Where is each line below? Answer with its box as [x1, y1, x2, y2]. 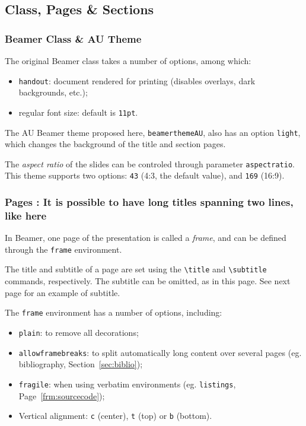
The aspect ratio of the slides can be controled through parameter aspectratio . [5, 157, 295, 170]
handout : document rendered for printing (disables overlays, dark [18, 74, 256, 87]
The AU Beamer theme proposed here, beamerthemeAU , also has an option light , [5, 126, 301, 138]
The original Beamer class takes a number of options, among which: [5, 55, 251, 66]
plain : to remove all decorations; [18, 326, 139, 338]
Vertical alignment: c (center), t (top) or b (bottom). [18, 409, 212, 422]
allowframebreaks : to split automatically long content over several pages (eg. [18, 346, 302, 358]
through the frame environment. [5, 243, 122, 255]
